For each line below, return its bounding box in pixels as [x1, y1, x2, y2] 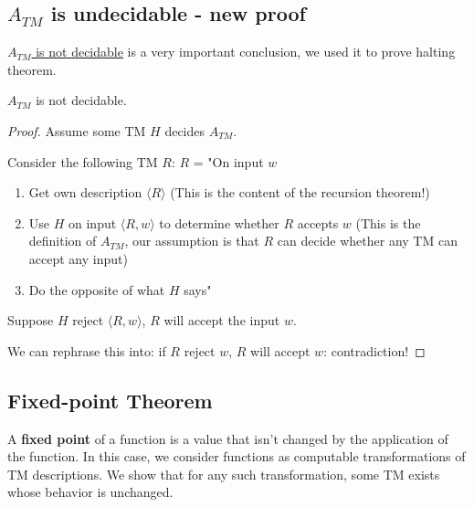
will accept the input [163, 311, 280, 330]
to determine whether [159, 213, 279, 232]
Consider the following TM [7, 152, 158, 171]
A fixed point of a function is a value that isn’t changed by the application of [7, 428, 448, 448]
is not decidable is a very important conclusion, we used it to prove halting [36, 42, 456, 61]
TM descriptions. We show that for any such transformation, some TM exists [7, 464, 440, 483]
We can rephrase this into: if [7, 341, 166, 360]
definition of [28, 231, 97, 250]
